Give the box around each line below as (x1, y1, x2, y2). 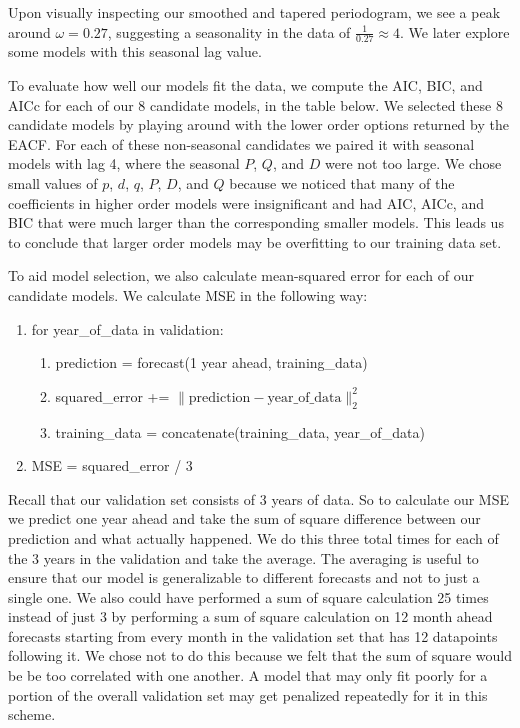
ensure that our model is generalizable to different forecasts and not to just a (8, 567, 480, 588)
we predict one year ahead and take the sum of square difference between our (8, 508, 481, 529)
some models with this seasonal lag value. (8, 41, 262, 62)
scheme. (8, 704, 56, 725)
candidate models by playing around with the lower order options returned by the (8, 114, 509, 135)
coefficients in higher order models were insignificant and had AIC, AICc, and (8, 192, 484, 213)
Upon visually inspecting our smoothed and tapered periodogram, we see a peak (8, 2, 501, 22)
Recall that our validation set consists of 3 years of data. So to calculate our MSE (8, 488, 509, 509)
